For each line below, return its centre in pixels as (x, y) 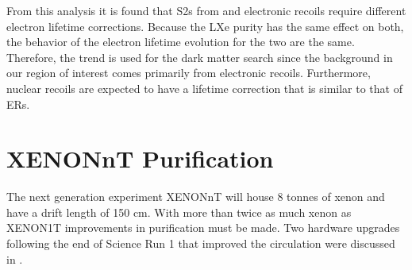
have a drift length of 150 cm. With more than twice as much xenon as (179, 212)
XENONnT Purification (140, 158)
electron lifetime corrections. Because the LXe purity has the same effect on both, (205, 26)
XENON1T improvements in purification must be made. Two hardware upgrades (203, 228)
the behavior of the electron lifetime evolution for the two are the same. (181, 42)
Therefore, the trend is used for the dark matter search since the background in (200, 57)
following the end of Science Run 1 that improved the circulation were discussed (201, 243)
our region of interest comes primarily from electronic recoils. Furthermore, (189, 73)
